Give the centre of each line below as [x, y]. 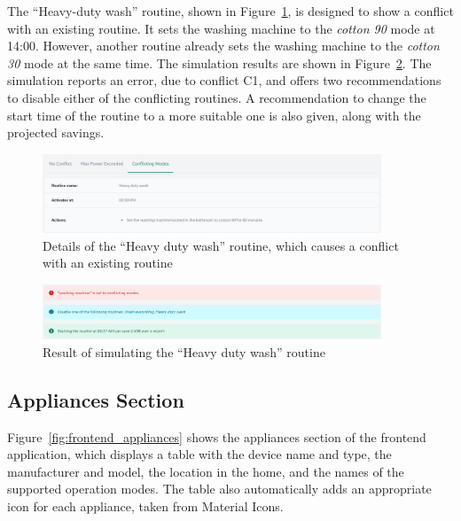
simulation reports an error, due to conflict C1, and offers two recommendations [224, 80]
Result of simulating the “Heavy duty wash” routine [184, 351]
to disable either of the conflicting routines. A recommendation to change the [217, 97]
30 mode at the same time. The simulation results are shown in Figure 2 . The [219, 62]
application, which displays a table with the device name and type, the [199, 454]
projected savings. [56, 132]
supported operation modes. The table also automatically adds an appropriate [219, 489]
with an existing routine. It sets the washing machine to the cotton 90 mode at [221, 28]
